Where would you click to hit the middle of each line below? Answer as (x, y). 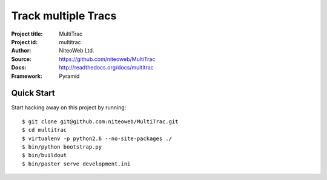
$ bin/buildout (45, 155)
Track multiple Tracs (64, 16)
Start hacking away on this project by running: (69, 108)
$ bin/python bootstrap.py (62, 147)
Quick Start (33, 93)
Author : (21, 51)
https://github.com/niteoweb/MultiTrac (107, 59)
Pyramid (69, 76)
